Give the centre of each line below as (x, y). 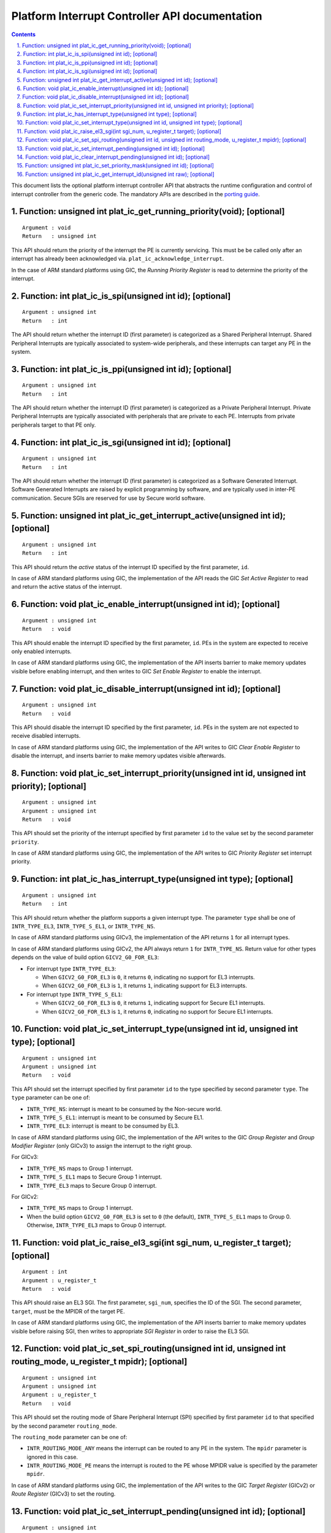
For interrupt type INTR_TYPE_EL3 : (71, 968)
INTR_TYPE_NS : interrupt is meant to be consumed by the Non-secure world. (124, 1109)
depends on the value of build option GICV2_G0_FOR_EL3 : (85, 957)
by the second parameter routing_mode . (64, 1426)
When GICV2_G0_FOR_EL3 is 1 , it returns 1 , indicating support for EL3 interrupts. (145, 986)
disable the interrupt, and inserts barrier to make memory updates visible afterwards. (119, 756)
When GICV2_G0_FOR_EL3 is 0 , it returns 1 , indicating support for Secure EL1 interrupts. (154, 1003)
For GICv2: (25, 1197)
